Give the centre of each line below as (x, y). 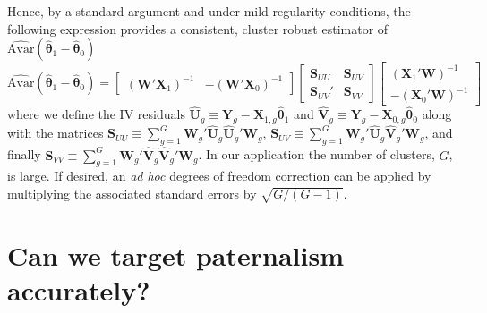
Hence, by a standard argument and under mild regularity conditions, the (209, 11)
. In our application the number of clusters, (316, 154)
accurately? (79, 290)
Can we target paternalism (175, 254)
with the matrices (56, 133)
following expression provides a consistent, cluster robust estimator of (198, 28)
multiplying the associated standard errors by (132, 193)
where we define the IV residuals (96, 114)
